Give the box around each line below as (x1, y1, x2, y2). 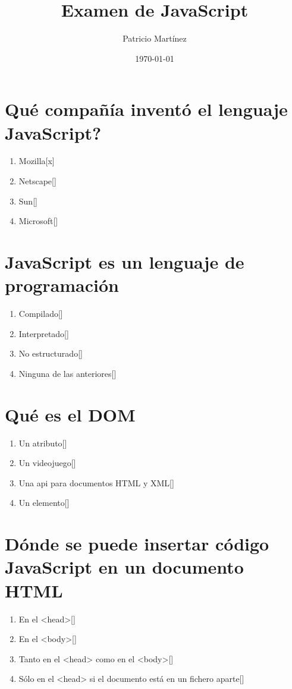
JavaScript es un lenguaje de (5, 250, 244, 273)
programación (5, 273, 119, 297)
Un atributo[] (18, 436, 67, 449)
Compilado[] (18, 307, 63, 320)
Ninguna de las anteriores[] (18, 367, 117, 379)
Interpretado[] (18, 327, 69, 339)
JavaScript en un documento (5, 555, 244, 579)
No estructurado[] (18, 347, 83, 360)
